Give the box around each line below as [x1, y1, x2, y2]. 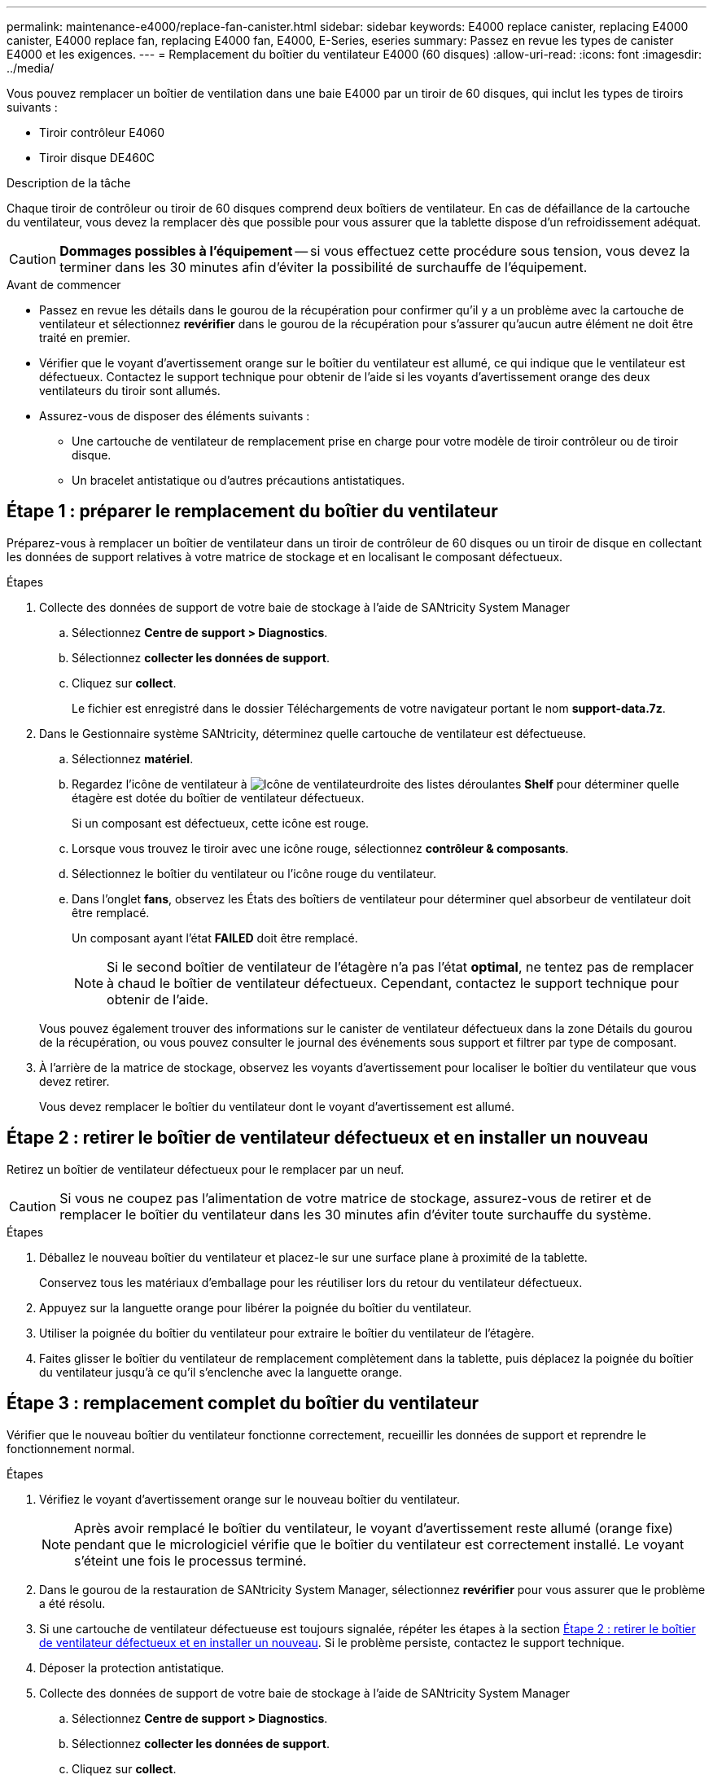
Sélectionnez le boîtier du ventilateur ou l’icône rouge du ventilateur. [72, 866, 437, 881]
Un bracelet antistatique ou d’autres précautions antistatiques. [72, 473, 405, 487]
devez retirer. [39, 1074, 110, 1088]
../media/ [7, 61, 55, 75]
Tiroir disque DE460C [39, 151, 155, 165]
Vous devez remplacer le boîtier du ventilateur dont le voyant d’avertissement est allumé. [39, 1099, 514, 1114]
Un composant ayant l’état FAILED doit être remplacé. [72, 930, 358, 945]
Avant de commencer [7, 278, 121, 292]
